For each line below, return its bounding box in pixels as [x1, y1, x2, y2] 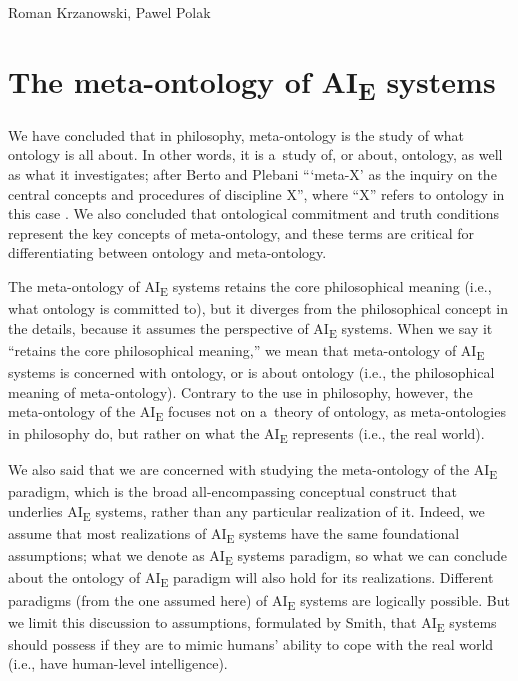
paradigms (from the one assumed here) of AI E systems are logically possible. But [8, 589, 510, 613]
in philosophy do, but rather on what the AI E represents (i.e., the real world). [8, 423, 485, 447]
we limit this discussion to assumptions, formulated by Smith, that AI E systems [8, 611, 497, 635]
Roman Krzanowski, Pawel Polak [8, 2, 211, 22]
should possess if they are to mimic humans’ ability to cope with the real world [8, 633, 494, 654]
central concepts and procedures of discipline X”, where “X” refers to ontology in [8, 183, 505, 204]
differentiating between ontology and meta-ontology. [8, 242, 327, 263]
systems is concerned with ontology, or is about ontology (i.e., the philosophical [8, 361, 495, 382]
